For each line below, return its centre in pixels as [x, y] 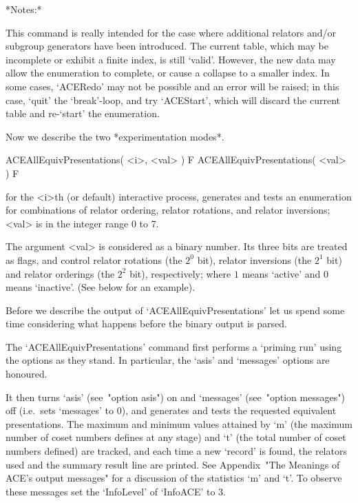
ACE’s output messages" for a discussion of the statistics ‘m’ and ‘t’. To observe [174, 478]
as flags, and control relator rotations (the [94, 259]
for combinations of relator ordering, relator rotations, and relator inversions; [168, 210]
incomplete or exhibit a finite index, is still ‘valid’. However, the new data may [171, 59]
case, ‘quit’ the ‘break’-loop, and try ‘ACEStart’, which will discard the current [173, 100]
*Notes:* [24, 9]
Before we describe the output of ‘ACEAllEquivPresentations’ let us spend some [175, 310]
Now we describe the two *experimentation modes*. [115, 136]
